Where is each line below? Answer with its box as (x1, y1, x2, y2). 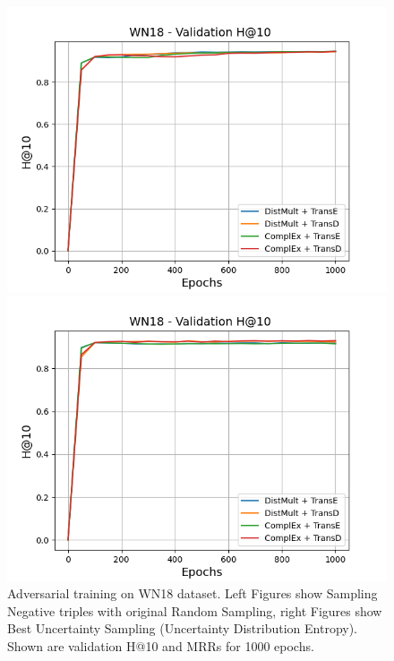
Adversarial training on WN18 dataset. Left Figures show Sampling (7, 584, 378, 603)
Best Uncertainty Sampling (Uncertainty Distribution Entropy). (7, 619, 358, 638)
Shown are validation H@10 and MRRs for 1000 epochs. (7, 636, 314, 655)
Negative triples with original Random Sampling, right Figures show (7, 601, 382, 620)
